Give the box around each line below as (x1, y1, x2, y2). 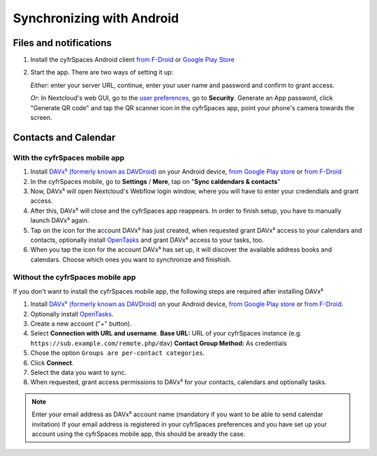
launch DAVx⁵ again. (30, 216, 89, 225)
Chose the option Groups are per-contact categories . (30, 349, 205, 357)
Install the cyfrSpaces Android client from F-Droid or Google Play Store (30, 56, 235, 64)
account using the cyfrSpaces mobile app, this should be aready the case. (31, 430, 246, 438)
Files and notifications (13, 37, 112, 49)
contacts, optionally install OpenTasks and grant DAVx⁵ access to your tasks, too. (30, 236, 265, 244)
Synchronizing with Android (13, 10, 179, 26)
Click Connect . (30, 358, 74, 367)
